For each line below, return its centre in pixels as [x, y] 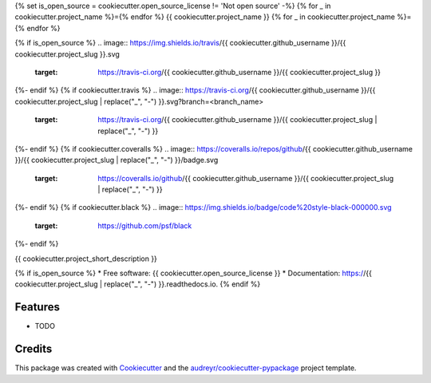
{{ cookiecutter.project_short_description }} [86, 259]
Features [37, 307]
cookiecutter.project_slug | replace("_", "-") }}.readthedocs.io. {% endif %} [138, 284]
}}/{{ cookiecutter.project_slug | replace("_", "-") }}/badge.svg [117, 160]
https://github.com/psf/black [145, 225]
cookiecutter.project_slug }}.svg [67, 54]
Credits [34, 349]
